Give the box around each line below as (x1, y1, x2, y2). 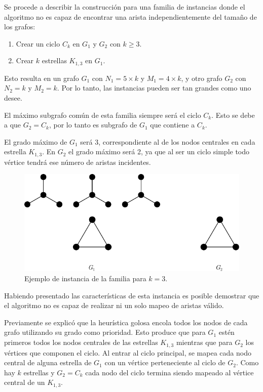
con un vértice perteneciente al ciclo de (104, 357, 226, 368)
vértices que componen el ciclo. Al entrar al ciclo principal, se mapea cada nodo (4, 347, 251, 358)
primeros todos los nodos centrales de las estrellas (4, 337, 158, 347)
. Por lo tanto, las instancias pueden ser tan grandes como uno (57, 82, 251, 93)
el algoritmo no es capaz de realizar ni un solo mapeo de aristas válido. (4, 300, 224, 311)
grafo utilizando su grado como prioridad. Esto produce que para (4, 327, 206, 337)
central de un (4, 377, 45, 387)
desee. (4, 93, 22, 103)
